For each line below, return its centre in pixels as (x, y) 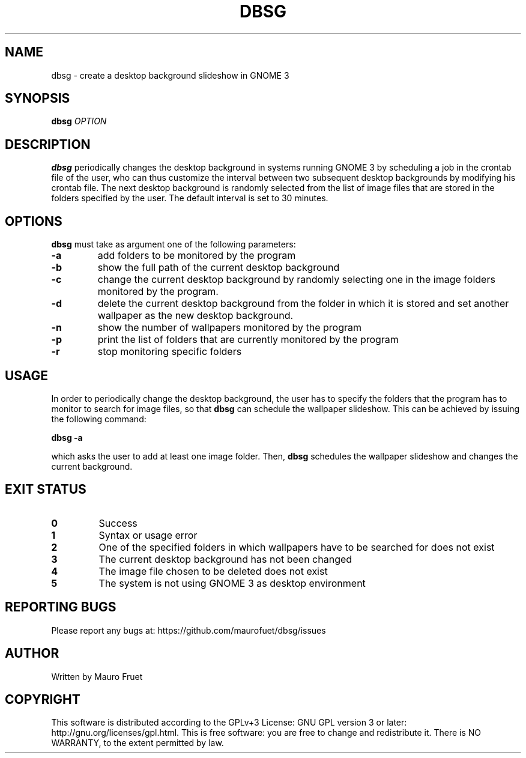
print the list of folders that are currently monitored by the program (248, 340)
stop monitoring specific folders (170, 352)
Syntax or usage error (148, 535)
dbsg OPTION (79, 121)
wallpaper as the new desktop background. (195, 316)
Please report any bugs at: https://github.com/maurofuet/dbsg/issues (189, 630)
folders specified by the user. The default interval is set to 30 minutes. (190, 198)
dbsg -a (67, 437)
